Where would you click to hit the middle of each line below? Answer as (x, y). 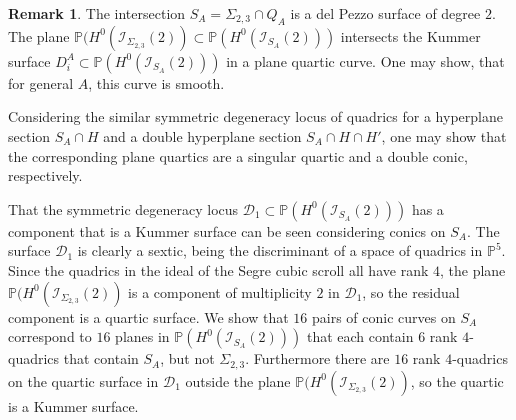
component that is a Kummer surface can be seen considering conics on (227, 230)
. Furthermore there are (317, 358)
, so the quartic (457, 380)
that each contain (360, 336)
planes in (142, 336)
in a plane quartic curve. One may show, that (365, 60)
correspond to (50, 336)
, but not (187, 358)
